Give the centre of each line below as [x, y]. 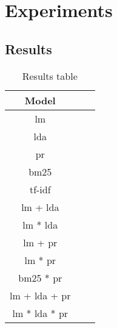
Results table [50, 76]
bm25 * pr [40, 277]
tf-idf [40, 189]
